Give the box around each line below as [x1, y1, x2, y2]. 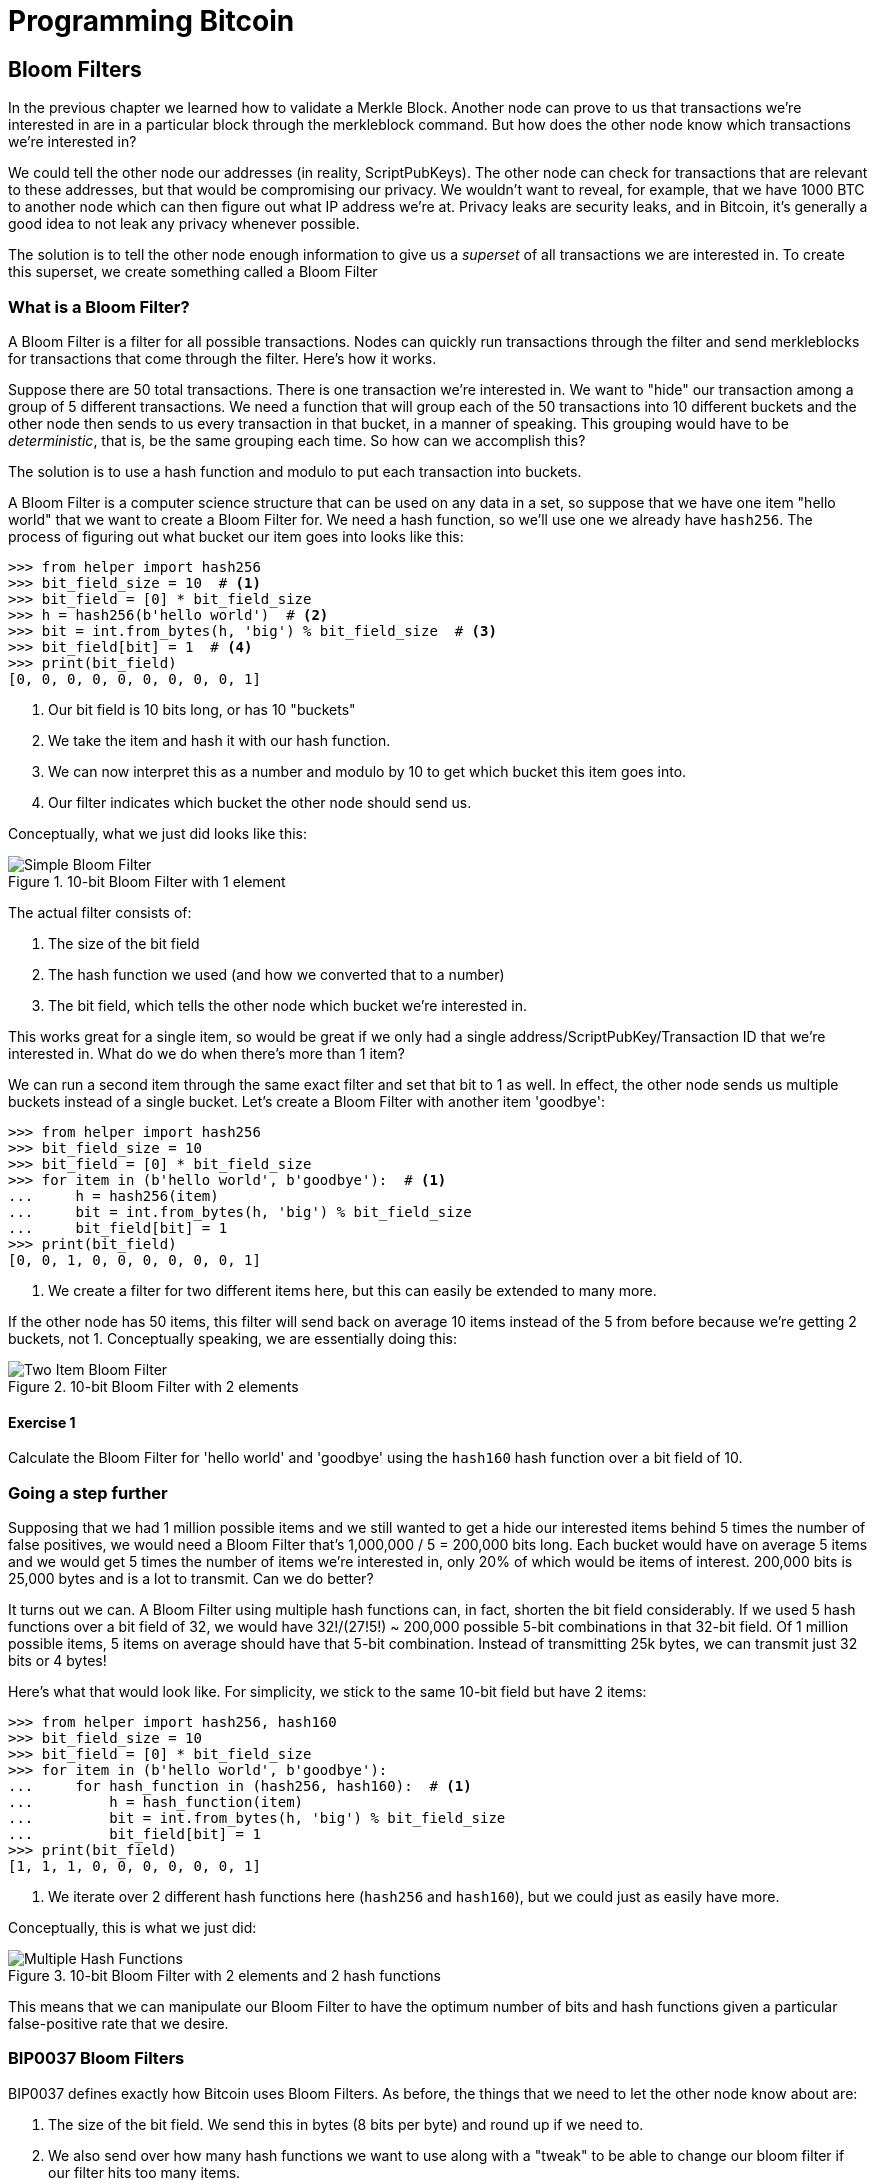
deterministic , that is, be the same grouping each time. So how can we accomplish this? [8, 431, 586, 449]
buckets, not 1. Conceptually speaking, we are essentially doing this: [8, 1329, 458, 1347]
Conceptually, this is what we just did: [8, 1918, 257, 1936]
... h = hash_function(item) [8, 1793, 304, 1810]
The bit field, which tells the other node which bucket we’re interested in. [48, 996, 527, 1014]
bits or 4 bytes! [8, 1651, 107, 1669]
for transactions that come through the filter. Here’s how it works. [8, 349, 437, 367]
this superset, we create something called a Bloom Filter [8, 263, 378, 281]
